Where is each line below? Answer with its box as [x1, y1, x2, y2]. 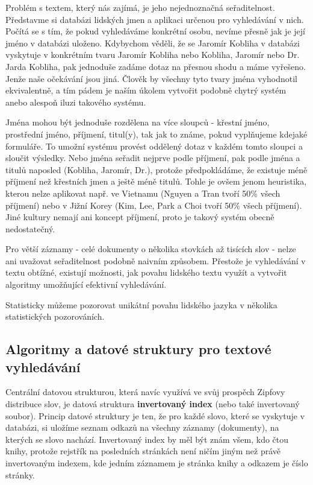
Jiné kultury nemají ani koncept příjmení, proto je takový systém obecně [5, 211, 274, 223]
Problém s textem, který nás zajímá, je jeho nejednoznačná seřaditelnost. [5, 1, 275, 13]
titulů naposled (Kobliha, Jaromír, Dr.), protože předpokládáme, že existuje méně [5, 163, 308, 176]
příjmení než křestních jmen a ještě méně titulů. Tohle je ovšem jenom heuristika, [5, 175, 307, 188]
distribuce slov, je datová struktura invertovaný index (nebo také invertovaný [5, 398, 300, 410]
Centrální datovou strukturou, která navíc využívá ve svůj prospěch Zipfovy [5, 385, 285, 398]
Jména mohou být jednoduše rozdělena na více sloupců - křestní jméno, [5, 116, 270, 128]
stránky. [5, 468, 35, 481]
